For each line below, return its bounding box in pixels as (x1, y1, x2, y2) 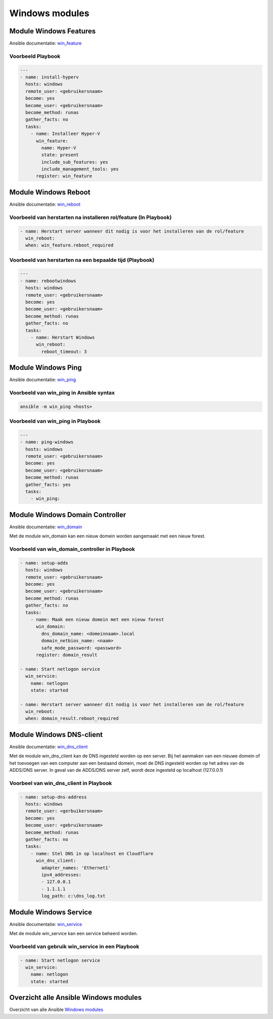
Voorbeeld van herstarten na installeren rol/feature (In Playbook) (9, 214, 172, 221)
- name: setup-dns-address (20, 794, 87, 800)
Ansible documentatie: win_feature (9, 40, 82, 47)
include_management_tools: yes (41, 166, 119, 172)
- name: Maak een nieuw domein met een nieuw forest (30, 617, 164, 622)
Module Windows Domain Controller (9, 511, 126, 519)
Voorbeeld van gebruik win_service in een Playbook (9, 943, 140, 950)
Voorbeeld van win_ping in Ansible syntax (9, 389, 115, 396)
